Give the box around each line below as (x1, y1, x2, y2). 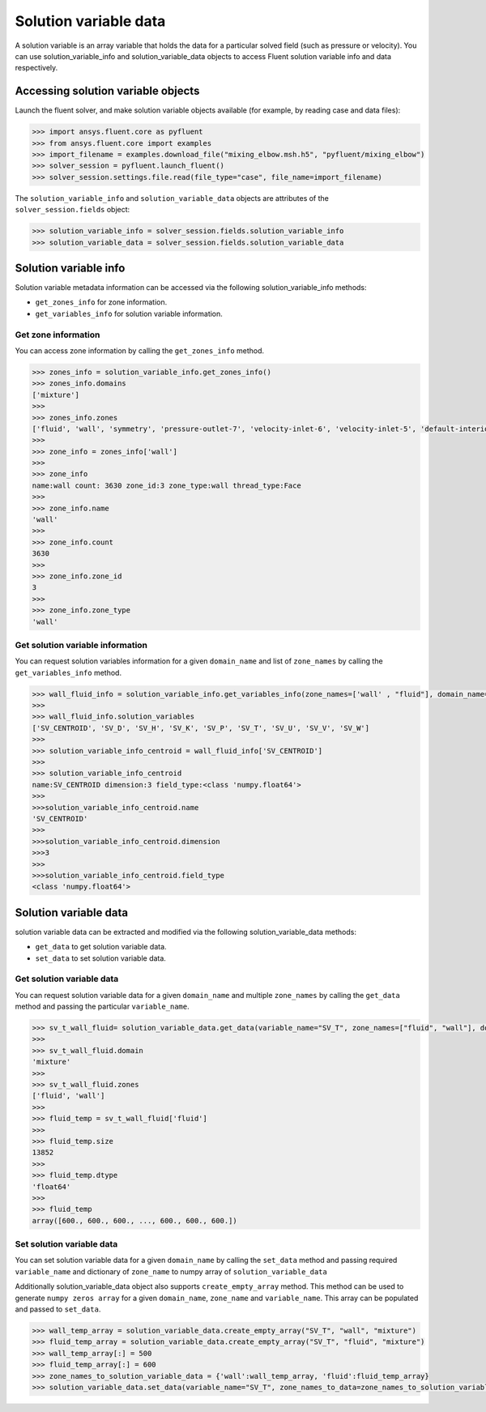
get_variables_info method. (15, 668, 122, 677)
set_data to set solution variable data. (35, 953, 166, 963)
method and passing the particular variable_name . (15, 1001, 190, 1012)
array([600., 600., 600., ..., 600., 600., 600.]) (32, 1216, 238, 1225)
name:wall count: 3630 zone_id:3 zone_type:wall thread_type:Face (32, 480, 301, 490)
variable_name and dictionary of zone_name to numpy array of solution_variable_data (15, 1266, 327, 1276)
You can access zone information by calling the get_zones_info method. (15, 345, 265, 356)
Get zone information (15, 329, 100, 340)
